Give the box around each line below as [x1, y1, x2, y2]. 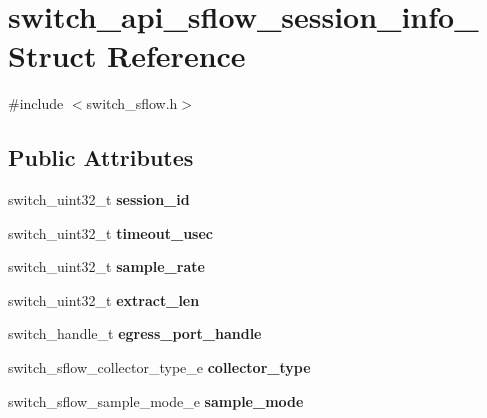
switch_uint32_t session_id [8, 189, 190, 210]
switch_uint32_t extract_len [8, 289, 200, 310]
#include [8, 93, 64, 114]
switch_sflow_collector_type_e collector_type [8, 357, 311, 378]
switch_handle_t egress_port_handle [8, 323, 262, 344]
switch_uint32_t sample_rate [8, 256, 205, 277]
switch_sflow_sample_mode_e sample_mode [8, 390, 304, 411]
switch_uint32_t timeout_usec [8, 222, 213, 243]
